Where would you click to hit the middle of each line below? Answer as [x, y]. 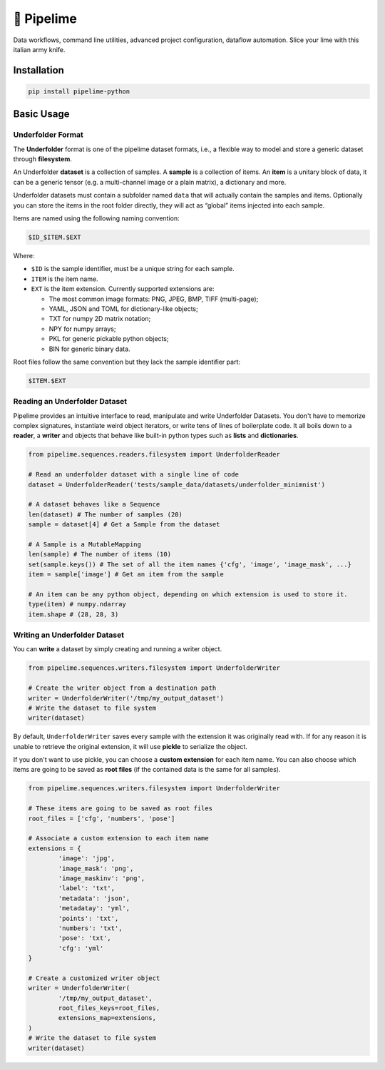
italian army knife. [39, 49]
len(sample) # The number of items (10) [99, 554]
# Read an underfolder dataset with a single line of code [133, 475]
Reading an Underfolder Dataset [70, 402]
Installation [38, 70]
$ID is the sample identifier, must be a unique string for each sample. [133, 269]
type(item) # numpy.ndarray [77, 604]
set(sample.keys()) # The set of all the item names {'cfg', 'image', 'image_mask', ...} [190, 564]
